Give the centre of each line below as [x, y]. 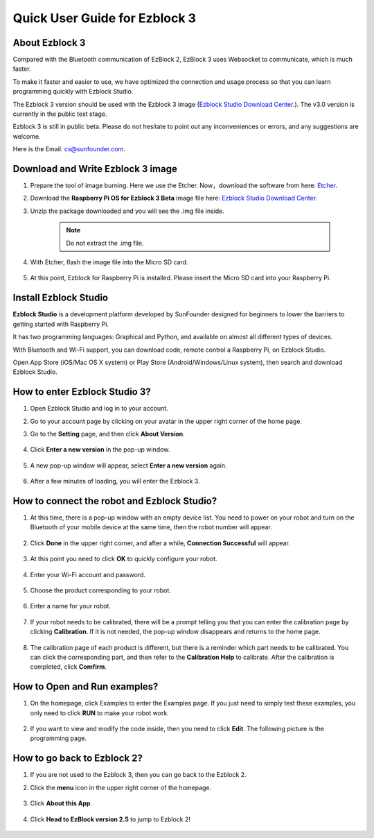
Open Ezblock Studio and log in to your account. [99, 409]
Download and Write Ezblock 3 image [95, 169]
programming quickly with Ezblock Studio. [73, 92]
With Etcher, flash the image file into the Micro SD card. [109, 262]
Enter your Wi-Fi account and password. [88, 574]
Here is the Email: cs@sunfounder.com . [69, 149]
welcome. [27, 136]
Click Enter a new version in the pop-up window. [100, 450]
